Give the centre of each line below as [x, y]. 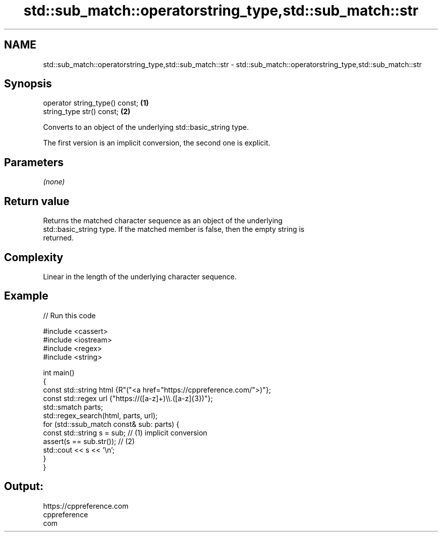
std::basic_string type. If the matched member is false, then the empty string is [174, 229]
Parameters [34, 162]
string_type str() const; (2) [87, 112]
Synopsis [28, 84]
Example [26, 296]
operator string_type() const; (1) [96, 103]
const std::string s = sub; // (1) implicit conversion [125, 432]
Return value [37, 201]
